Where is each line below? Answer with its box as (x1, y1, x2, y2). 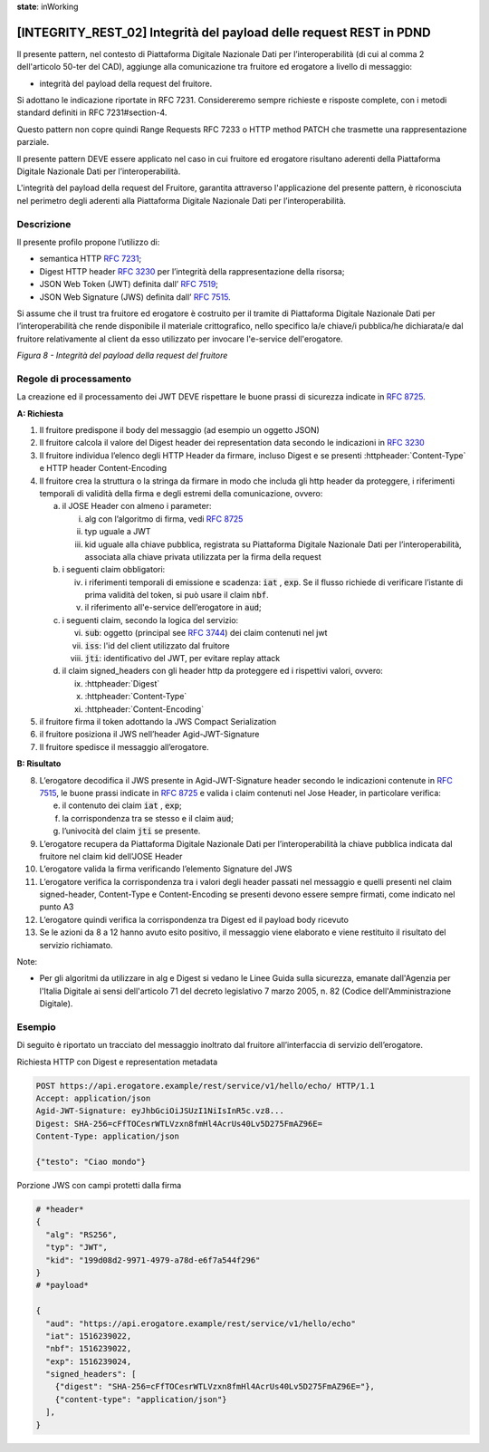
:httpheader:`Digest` (84, 678, 160, 688)
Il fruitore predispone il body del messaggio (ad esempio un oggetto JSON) (39, 425, 321, 435)
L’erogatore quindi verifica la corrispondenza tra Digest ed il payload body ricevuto (39, 914, 349, 925)
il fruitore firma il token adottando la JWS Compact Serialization (39, 716, 277, 726)
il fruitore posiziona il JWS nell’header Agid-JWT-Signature (39, 729, 260, 740)
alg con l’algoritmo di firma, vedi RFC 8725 (84, 513, 244, 524)
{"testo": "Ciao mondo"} (35, 1157, 147, 1168)
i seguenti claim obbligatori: (62, 564, 166, 575)
